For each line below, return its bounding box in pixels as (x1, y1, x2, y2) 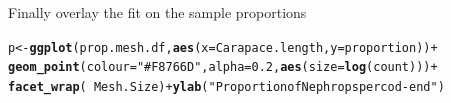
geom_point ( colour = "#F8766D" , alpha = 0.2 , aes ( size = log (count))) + (8, 60, 438, 75)
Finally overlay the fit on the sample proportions (8, 2, 307, 22)
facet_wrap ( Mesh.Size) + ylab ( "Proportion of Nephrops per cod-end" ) (8, 79, 445, 94)
